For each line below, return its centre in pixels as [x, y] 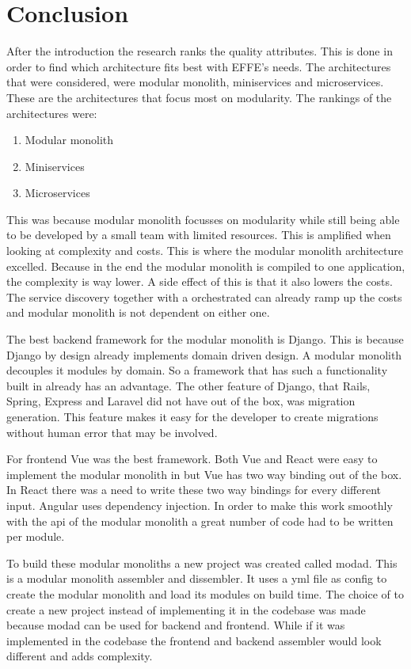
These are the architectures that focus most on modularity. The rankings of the [199, 97]
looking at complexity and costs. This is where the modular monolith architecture [205, 251]
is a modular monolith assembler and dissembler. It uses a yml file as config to [197, 578]
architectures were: [52, 113]
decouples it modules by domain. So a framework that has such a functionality [197, 370]
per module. [36, 536]
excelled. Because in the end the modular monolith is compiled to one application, [206, 266]
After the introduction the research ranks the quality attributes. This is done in [200, 51]
